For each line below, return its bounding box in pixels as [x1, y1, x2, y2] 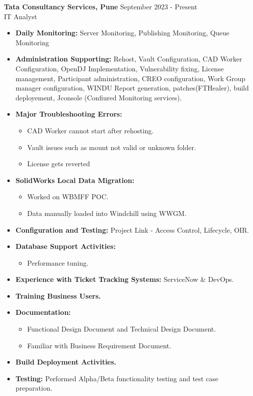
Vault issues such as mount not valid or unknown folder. [27, 142, 196, 152]
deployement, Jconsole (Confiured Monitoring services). [15, 92, 182, 102]
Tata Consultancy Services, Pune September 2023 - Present [4, 1, 198, 11]
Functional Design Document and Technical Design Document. [27, 324, 216, 334]
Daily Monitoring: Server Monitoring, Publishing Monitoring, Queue [15, 28, 229, 38]
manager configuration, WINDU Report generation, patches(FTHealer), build [15, 83, 249, 93]
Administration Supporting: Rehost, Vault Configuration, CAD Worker [15, 54, 242, 64]
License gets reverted [27, 158, 90, 169]
